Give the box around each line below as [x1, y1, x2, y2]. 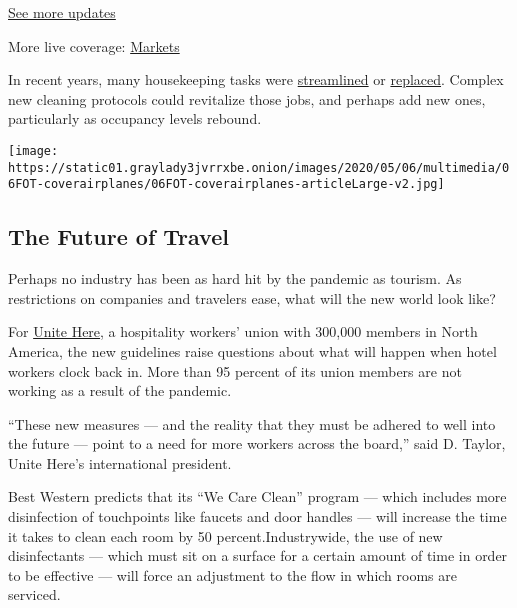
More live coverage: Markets [8, 35, 180, 56]
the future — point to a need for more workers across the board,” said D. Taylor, [8, 433, 506, 454]
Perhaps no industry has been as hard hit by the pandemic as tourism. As [8, 268, 462, 289]
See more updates [8, 2, 116, 22]
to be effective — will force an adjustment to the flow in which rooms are [8, 564, 457, 585]
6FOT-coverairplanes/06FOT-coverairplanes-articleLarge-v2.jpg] [8, 177, 445, 192]
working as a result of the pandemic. [8, 380, 232, 401]
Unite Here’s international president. [8, 452, 232, 473]
